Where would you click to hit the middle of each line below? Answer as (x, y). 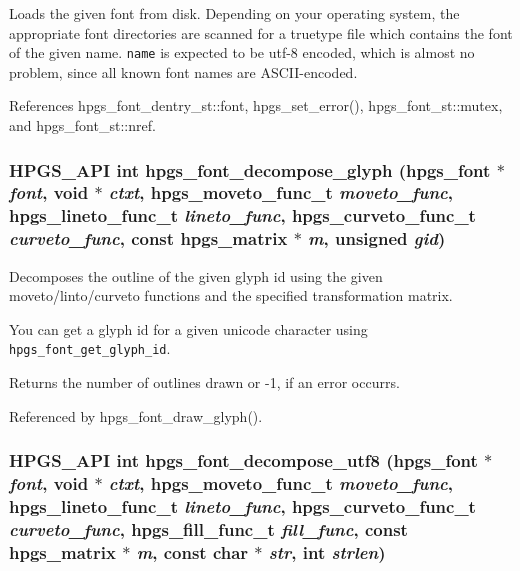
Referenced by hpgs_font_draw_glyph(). (136, 415)
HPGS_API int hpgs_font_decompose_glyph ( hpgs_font (250, 169)
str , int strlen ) (327, 551)
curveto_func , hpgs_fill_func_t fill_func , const (208, 528)
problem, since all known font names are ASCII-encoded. (183, 71)
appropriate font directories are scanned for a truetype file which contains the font (261, 32)
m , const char (192, 551)
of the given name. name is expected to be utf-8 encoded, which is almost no (242, 52)
